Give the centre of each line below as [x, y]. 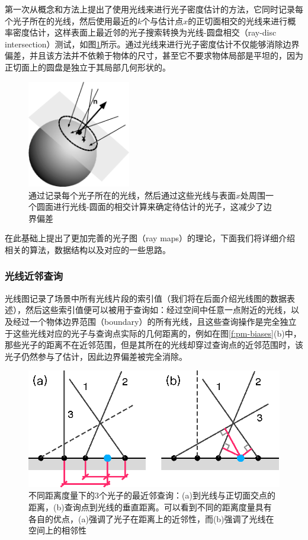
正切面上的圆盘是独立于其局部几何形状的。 [88, 67]
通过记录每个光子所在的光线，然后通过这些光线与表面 [132, 195]
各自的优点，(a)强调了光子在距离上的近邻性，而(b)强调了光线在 [151, 518]
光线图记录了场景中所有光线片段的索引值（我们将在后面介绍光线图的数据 [146, 298]
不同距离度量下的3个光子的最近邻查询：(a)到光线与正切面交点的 [152, 495]
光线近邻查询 [34, 276]
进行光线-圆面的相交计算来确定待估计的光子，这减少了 [158, 207]
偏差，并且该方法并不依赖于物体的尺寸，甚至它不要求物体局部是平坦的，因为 [154, 55]
